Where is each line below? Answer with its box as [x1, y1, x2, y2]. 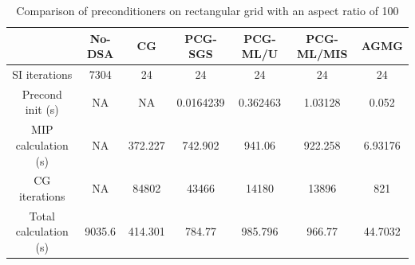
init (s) [25, 101, 59, 118]
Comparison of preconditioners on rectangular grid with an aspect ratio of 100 [16, 2, 399, 18]
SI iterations [12, 66, 73, 83]
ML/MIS [296, 45, 348, 62]
